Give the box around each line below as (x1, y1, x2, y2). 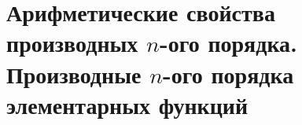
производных (6, 27, 138, 59)
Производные (6, 57, 142, 90)
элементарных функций (6, 88, 249, 120)
